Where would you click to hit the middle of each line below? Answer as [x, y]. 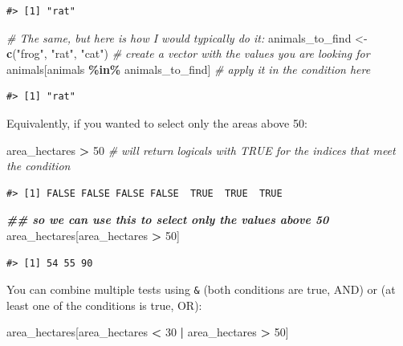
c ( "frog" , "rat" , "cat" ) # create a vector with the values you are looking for [188, 53]
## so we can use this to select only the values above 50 [168, 220]
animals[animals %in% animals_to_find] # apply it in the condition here [189, 69]
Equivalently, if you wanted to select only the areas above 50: [157, 122]
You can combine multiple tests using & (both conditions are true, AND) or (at [201, 289]
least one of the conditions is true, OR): [104, 305]
